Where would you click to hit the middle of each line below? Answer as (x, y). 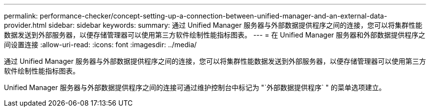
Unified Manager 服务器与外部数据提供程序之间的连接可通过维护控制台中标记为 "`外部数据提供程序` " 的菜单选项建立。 (195, 87)
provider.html (25, 25)
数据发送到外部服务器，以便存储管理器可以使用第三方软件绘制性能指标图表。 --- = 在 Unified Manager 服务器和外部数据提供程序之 (215, 35)
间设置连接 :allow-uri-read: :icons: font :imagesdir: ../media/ (100, 45)
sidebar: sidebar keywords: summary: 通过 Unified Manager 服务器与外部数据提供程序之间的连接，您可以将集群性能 (235, 25)
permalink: (21, 16)
